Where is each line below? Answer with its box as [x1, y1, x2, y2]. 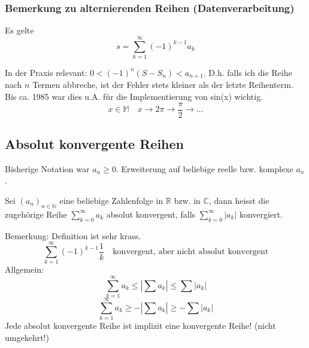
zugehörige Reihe [5, 207, 67, 220]
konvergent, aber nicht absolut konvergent [113, 248, 269, 257]
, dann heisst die [208, 194, 269, 207]
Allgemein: [5, 263, 44, 276]
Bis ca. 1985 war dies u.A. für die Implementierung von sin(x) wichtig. [5, 90, 263, 102]
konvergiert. [239, 207, 283, 220]
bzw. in [174, 194, 201, 207]
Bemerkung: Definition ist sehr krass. [5, 229, 141, 242]
